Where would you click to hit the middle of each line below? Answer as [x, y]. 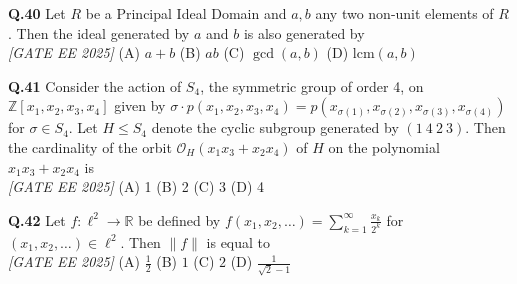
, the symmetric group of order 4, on [312, 85]
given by [140, 105]
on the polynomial [384, 146]
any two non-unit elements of [404, 13]
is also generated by [304, 32]
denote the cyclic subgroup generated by [275, 127]
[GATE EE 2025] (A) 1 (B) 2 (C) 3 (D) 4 [136, 186]
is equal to [238, 241]
